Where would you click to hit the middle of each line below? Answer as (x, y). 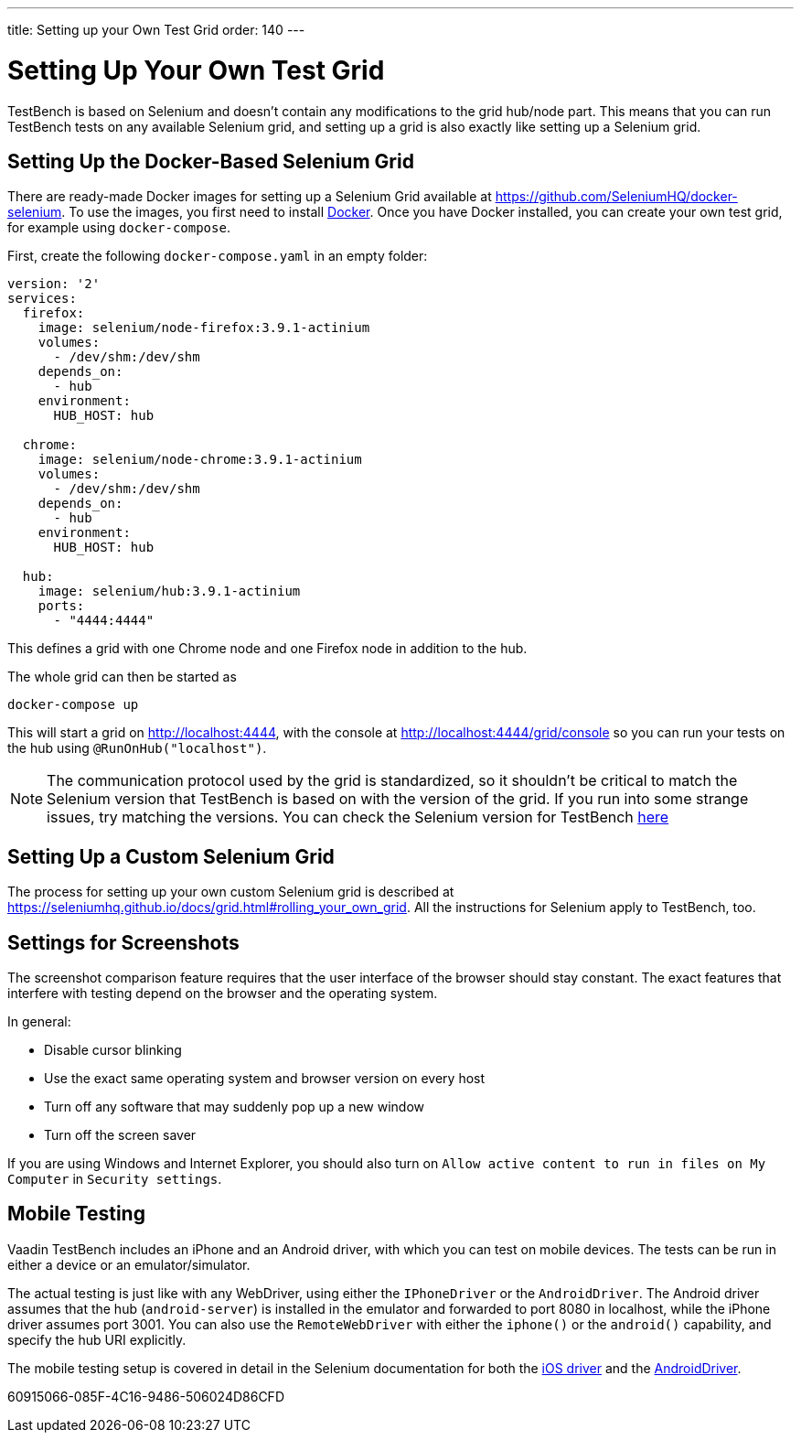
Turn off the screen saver (120, 1135)
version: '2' (54, 284)
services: (42, 299)
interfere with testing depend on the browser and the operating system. (223, 994)
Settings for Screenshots (123, 942)
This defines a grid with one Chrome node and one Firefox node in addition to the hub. (267, 649)
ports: (61, 606)
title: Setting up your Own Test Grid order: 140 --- (156, 30)
